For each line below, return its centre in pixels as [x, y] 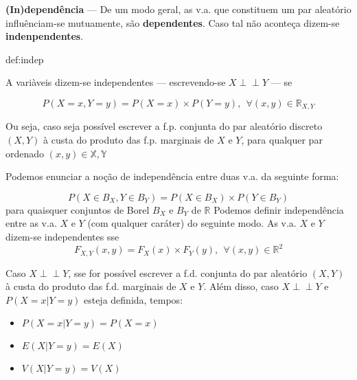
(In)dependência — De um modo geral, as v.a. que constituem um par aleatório [178, 9]
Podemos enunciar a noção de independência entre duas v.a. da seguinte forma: [172, 176]
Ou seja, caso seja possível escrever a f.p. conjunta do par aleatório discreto [164, 126]
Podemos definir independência [279, 209]
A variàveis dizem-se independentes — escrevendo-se [116, 82]
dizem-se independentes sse [62, 236]
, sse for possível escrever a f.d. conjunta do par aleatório [188, 272]
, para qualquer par [282, 140]
